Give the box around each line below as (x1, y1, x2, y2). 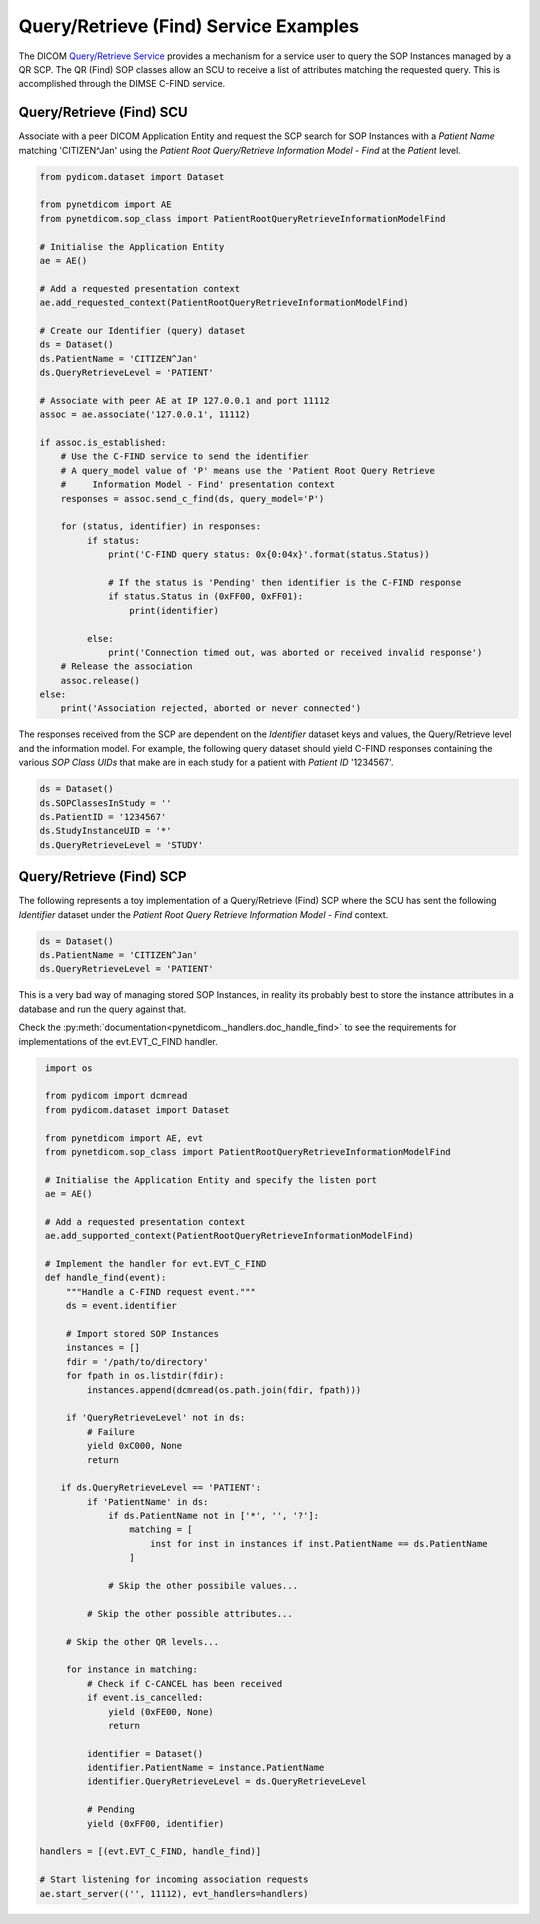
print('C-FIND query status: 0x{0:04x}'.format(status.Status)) (108, 549, 430, 560)
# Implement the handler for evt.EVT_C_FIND (45, 1258, 267, 1270)
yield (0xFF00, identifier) (86, 1818, 225, 1829)
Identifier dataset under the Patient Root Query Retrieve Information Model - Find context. (18, 908, 389, 920)
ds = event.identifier (65, 1300, 177, 1312)
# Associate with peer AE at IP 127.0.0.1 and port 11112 (39, 395, 330, 406)
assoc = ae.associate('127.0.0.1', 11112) (39, 409, 251, 420)
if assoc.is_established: (39, 437, 167, 449)
